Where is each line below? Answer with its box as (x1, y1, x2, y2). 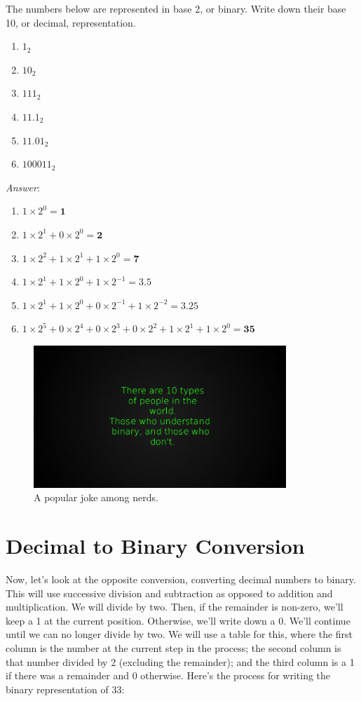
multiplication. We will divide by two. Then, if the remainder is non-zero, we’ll (6, 599, 343, 614)
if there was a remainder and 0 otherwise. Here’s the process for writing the (6, 668, 331, 683)
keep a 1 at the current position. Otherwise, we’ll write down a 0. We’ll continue (6, 613, 350, 627)
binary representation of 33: (6, 681, 125, 696)
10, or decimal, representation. (6, 15, 136, 29)
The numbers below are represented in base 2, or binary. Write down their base (6, 1, 346, 15)
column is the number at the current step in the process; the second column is (6, 640, 341, 655)
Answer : (6, 179, 40, 194)
